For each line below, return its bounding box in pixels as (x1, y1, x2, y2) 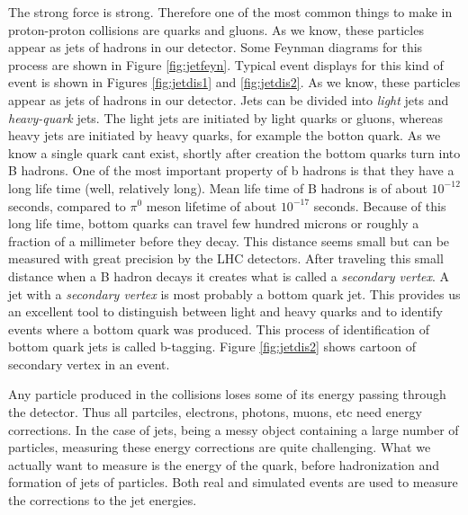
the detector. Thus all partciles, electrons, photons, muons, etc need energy (8, 403, 422, 422)
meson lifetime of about (146, 196, 277, 215)
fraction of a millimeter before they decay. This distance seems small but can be (8, 231, 450, 250)
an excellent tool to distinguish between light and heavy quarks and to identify (8, 302, 443, 321)
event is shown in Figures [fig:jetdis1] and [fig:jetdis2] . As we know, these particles (8, 73, 461, 92)
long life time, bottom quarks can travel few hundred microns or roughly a (8, 214, 419, 233)
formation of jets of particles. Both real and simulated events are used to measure (8, 473, 458, 492)
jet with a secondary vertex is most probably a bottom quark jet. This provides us (8, 284, 461, 303)
